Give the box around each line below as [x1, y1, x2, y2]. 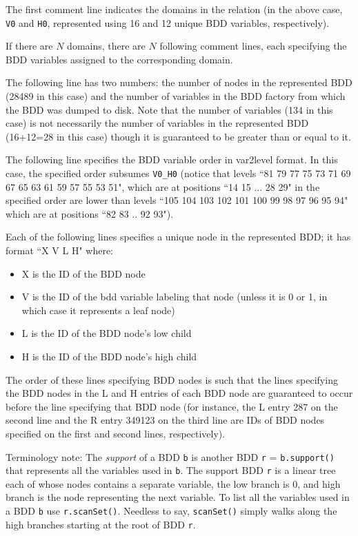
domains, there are [67, 39, 146, 53]
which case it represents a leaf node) [21, 302, 175, 317]
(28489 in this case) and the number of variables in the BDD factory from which [6, 89, 346, 103]
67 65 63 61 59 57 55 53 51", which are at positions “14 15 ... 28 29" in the [6, 179, 320, 194]
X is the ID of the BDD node [21, 266, 146, 280]
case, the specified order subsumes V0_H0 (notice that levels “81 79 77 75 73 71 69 [6, 166, 351, 180]
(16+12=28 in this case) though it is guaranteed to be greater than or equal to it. [6, 129, 351, 143]
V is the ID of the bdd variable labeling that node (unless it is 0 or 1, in [21, 289, 328, 304]
